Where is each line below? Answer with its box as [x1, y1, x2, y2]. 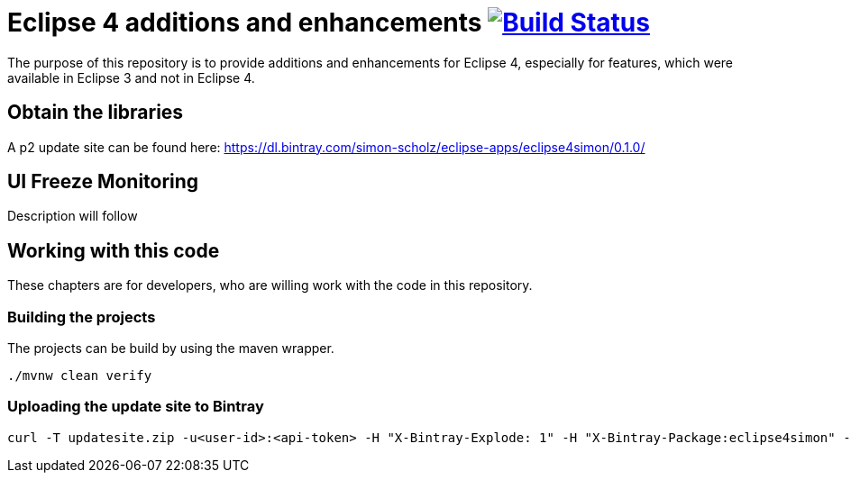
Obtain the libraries [7, 101, 184, 124]
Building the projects [7, 307, 156, 326]
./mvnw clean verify [7, 368, 152, 384]
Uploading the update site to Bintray [7, 397, 264, 416]
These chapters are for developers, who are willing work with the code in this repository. [7, 277, 533, 294]
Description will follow [7, 208, 138, 224]
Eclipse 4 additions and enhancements [7, 7, 482, 38]
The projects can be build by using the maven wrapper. [7, 340, 334, 357]
